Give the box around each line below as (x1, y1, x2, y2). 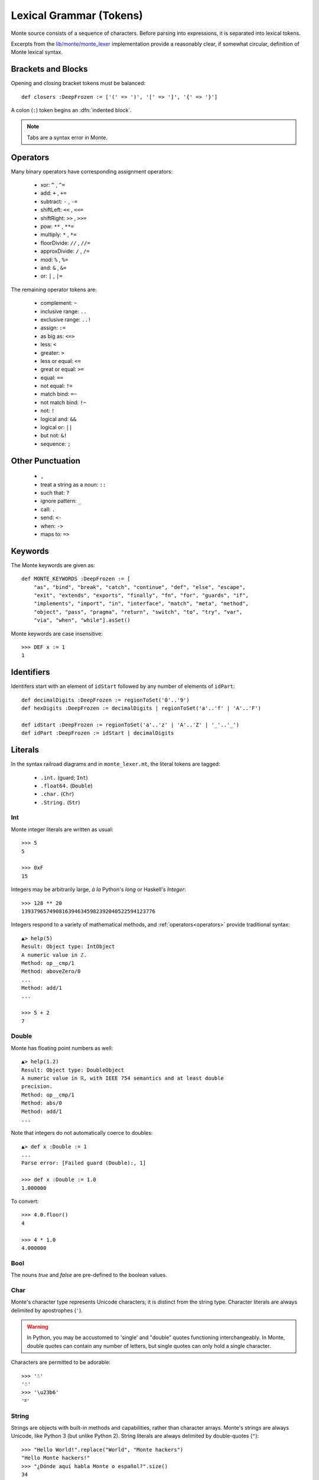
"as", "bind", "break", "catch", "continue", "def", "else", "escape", (33, 584, 246, 590)
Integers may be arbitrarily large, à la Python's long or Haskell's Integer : (11, 886, 186, 893)
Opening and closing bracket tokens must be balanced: (11, 80, 146, 87)
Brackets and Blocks (11, 64, 88, 74)
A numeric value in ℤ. (21, 951, 87, 958)
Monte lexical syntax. (11, 49, 63, 56)
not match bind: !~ (40, 398, 87, 406)
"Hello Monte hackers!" (21, 1455, 90, 1462)
